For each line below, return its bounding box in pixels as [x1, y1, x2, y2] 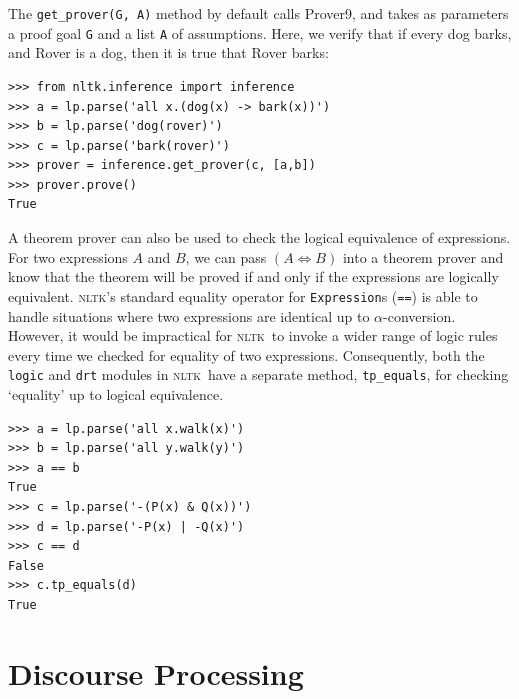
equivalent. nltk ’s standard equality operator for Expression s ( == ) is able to [8, 285, 478, 306]
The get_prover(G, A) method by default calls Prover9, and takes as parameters [8, 3, 509, 23]
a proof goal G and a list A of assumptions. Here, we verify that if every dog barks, [8, 22, 512, 43]
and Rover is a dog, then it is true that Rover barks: [8, 42, 329, 63]
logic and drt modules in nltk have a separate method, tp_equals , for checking [8, 364, 509, 385]
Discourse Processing [8, 652, 304, 693]
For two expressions [8, 246, 128, 267]
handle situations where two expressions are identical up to [8, 305, 370, 326]
